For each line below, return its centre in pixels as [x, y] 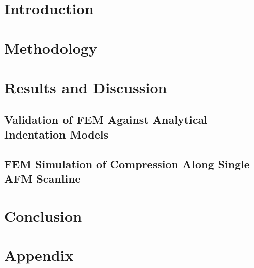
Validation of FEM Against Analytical [106, 119]
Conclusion [43, 215]
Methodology [51, 48]
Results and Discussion [86, 87]
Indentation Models [56, 134]
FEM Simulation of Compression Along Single [127, 163]
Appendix [39, 255]
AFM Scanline [42, 179]
